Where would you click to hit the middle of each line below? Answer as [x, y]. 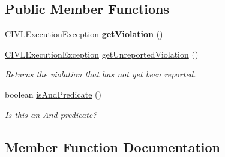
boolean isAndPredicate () [53, 94]
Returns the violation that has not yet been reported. [100, 74]
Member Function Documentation [113, 147]
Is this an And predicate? [51, 114]
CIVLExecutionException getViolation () [84, 34]
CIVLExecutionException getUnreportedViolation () [102, 54]
